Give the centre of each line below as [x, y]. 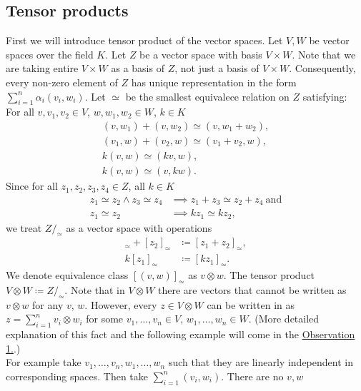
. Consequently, [322, 68]
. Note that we [324, 54]
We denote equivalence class [67, 275]
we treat [24, 227]
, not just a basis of [217, 68]
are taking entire [42, 68]
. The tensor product [269, 275]
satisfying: [325, 96]
